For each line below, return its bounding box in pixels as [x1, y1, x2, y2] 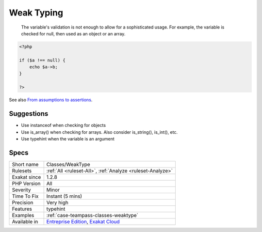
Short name [12, 161, 39, 168]
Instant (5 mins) [46, 193, 82, 200]
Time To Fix [12, 193, 39, 200]
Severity [12, 186, 31, 193]
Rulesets [12, 167, 32, 174]
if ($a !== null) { [19, 57, 65, 63]
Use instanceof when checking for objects [21, 123, 106, 128]
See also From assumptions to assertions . [9, 97, 93, 103]
